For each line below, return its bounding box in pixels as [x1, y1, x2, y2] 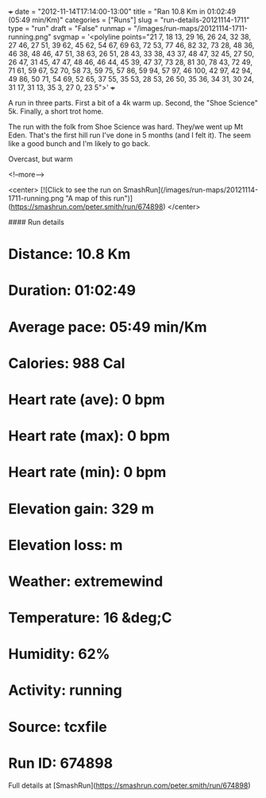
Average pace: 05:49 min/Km [8, 318, 208, 336]
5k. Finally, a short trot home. [8, 107, 104, 116]
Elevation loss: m [8, 536, 123, 554]
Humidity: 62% [8, 645, 110, 663]
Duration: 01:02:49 [8, 281, 137, 300]
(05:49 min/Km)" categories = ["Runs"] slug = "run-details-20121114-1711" [8, 15, 250, 25]
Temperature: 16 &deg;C [8, 609, 172, 627]
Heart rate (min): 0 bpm [8, 463, 167, 482]
